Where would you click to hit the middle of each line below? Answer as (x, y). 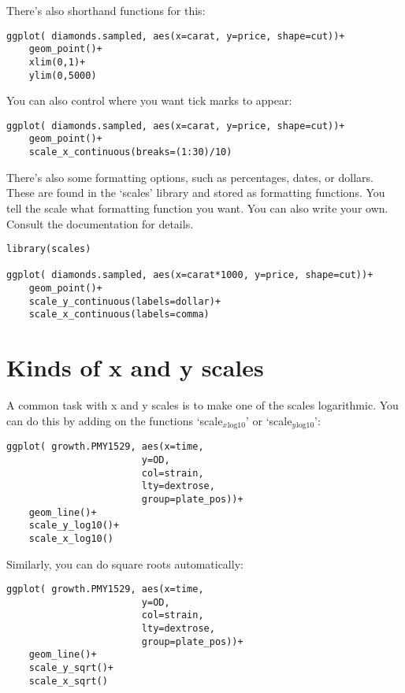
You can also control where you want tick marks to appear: (149, 100)
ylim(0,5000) (63, 75)
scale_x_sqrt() (68, 681)
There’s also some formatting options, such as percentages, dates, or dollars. (190, 177)
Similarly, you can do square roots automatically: (125, 563)
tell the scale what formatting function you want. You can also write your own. (197, 208)
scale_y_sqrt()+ (71, 668)
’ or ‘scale (269, 420)
